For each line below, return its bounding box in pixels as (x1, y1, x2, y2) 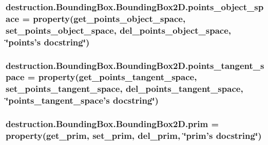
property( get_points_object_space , (33, 12, 186, 25)
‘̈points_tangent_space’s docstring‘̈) (6, 94, 159, 107)
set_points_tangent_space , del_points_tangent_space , (6, 82, 243, 95)
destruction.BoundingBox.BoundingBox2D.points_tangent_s (6, 59, 264, 71)
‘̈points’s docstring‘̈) (6, 35, 90, 48)
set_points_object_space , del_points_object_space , (6, 23, 232, 36)
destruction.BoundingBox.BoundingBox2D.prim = (6, 117, 219, 130)
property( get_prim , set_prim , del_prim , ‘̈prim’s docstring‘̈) (6, 129, 262, 142)
